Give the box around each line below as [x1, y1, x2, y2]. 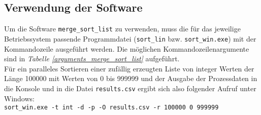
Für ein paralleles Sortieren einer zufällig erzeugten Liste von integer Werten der [4, 63, 254, 73]
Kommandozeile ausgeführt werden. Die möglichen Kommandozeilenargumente [4, 43, 249, 54]
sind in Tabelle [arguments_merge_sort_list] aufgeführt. [4, 53, 180, 64]
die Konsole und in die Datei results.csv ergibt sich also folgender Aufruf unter [4, 83, 256, 93]
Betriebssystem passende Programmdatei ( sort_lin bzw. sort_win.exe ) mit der [4, 33, 256, 44]
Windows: [4, 93, 35, 103]
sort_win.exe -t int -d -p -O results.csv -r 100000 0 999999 [4, 104, 219, 111]
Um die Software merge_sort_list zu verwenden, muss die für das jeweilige [4, 23, 241, 34]
